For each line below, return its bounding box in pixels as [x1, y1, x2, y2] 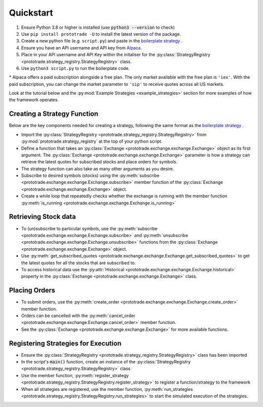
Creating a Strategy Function [9, 110, 98, 118]
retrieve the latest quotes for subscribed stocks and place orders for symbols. [21, 159, 178, 165]
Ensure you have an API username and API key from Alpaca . [21, 44, 142, 51]
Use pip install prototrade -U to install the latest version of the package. [21, 31, 181, 37]
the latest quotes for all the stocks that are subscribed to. [21, 259, 136, 266]
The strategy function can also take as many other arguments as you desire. [21, 166, 174, 171]
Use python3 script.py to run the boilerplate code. [21, 65, 130, 71]
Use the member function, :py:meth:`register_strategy [21, 372, 129, 378]
